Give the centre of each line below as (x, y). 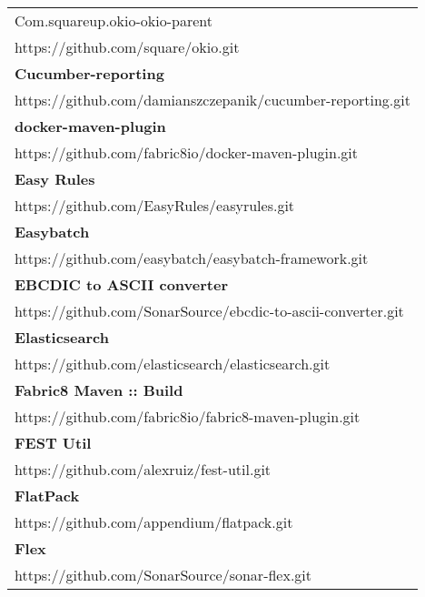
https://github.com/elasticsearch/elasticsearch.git (173, 364)
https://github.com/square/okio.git (127, 47)
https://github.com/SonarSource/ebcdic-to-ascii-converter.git (209, 311)
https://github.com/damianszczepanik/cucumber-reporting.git (212, 100)
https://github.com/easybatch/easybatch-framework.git (192, 258)
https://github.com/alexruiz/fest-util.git (143, 469)
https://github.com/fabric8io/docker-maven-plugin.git (187, 152)
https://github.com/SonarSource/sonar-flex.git (163, 575)
